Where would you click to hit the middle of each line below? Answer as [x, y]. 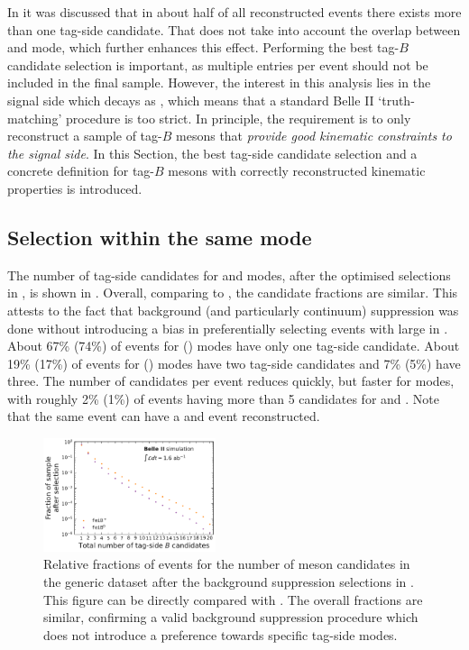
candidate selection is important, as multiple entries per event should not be [218, 64]
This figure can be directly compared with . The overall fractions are [233, 599]
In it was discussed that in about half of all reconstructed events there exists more [234, 12]
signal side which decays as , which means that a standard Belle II [191, 100]
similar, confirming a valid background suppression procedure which [231, 617]
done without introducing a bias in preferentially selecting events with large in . [228, 328]
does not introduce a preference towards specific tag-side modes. [221, 634]
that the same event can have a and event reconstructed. [164, 416]
